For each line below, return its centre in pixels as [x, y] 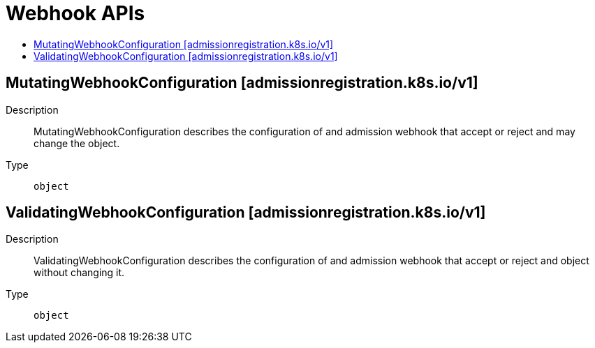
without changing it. [79, 273]
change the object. [77, 143]
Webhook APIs [75, 13]
